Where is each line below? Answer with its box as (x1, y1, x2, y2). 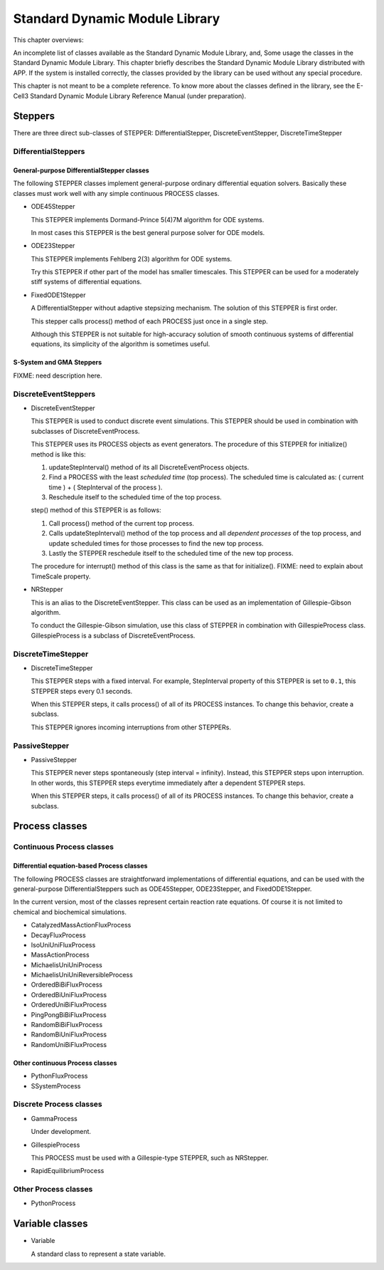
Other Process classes (13, 1185, 93, 1194)
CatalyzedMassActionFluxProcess (31, 921, 132, 930)
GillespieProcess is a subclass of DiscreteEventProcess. (31, 631, 196, 640)
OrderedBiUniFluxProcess (31, 990, 107, 999)
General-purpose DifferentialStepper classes (13, 166, 149, 175)
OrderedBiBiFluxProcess (31, 980, 103, 989)
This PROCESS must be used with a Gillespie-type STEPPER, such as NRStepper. (31, 1153, 269, 1162)
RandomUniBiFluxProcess (31, 1040, 107, 1048)
